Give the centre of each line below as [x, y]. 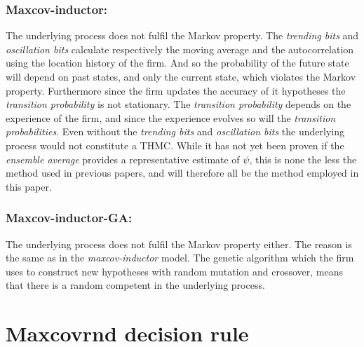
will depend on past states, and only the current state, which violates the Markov [181, 76]
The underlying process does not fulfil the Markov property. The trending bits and [182, 35]
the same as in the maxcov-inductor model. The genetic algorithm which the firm [180, 258]
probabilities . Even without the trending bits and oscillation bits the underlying [175, 131]
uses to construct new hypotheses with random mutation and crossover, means [175, 271]
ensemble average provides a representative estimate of [123, 159]
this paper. [29, 186]
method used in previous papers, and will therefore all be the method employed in [182, 173]
